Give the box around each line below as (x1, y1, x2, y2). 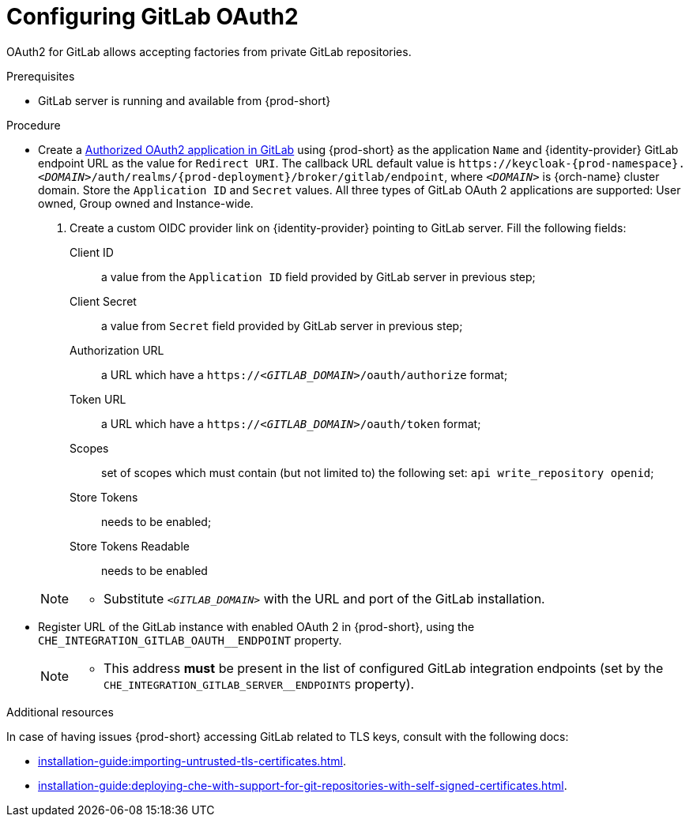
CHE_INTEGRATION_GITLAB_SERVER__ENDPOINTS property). (104, 675, 415, 692)
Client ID (70, 245, 114, 259)
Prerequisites (6, 69, 75, 83)
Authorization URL (70, 343, 164, 357)
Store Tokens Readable (70, 539, 190, 553)
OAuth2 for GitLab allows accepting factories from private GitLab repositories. (6, 44, 412, 58)
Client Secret (70, 294, 137, 308)
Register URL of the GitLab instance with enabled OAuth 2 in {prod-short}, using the (38, 619, 475, 633)
